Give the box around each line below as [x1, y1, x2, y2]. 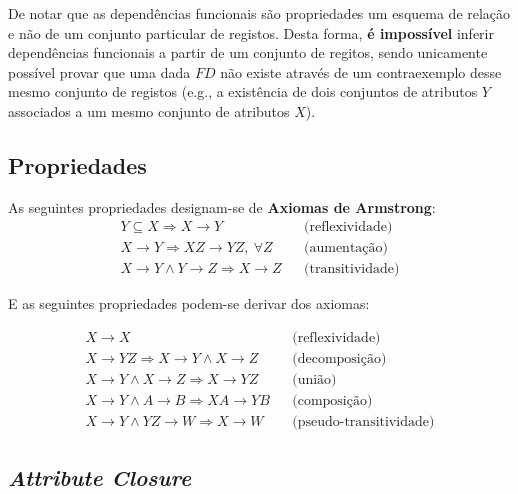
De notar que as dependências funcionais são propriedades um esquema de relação [8, 3, 511, 23]
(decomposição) [292, 352, 387, 367]
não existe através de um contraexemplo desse [220, 61, 502, 82]
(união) [292, 373, 337, 388]
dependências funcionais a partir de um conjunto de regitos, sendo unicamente [8, 42, 488, 63]
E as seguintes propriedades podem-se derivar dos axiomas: [8, 293, 370, 314]
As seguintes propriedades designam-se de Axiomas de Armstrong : [8, 196, 436, 217]
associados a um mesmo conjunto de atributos [8, 100, 290, 121]
